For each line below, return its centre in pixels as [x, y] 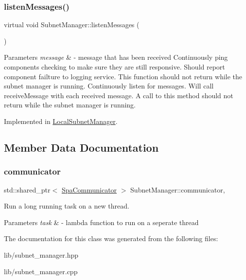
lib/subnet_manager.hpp [41, 254]
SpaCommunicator [89, 189]
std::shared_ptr [27, 189]
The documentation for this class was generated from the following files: [111, 238]
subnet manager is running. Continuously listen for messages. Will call [109, 86]
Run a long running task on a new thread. [67, 206]
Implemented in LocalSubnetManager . [61, 121]
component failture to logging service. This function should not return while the [123, 76]
